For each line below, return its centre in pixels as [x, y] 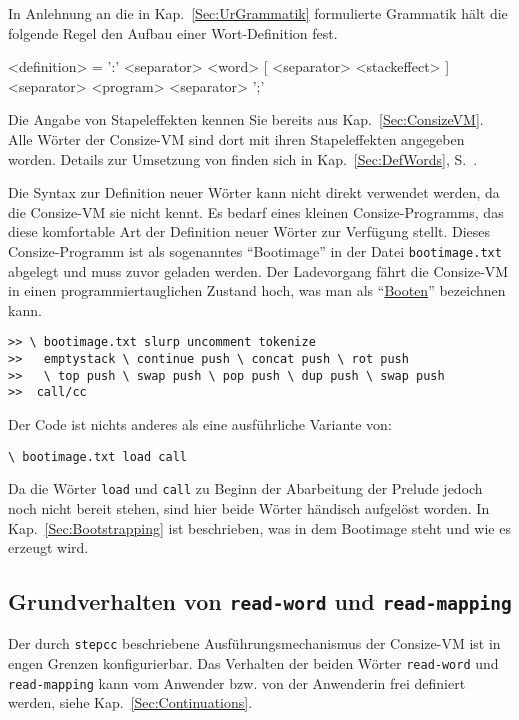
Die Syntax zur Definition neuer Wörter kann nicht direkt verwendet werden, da [254, 192]
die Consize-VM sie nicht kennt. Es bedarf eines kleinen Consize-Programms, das [256, 211]
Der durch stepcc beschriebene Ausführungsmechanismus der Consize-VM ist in [254, 643]
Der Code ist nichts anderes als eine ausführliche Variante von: [200, 424]
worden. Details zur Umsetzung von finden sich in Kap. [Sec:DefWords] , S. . [243, 158]
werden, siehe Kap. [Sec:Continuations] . [130, 702]
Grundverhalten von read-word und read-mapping [260, 601]
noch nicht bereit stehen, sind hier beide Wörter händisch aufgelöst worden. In [249, 507]
